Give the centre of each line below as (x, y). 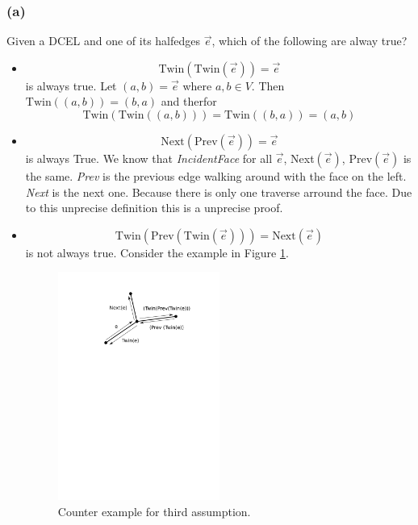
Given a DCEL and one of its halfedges (104, 41)
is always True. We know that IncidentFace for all (149, 158)
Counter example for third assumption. (154, 511)
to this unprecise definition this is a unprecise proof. (154, 208)
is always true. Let (71, 85)
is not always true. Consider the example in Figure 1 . (157, 252)
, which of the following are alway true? (309, 41)
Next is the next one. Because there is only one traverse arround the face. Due (219, 192)
